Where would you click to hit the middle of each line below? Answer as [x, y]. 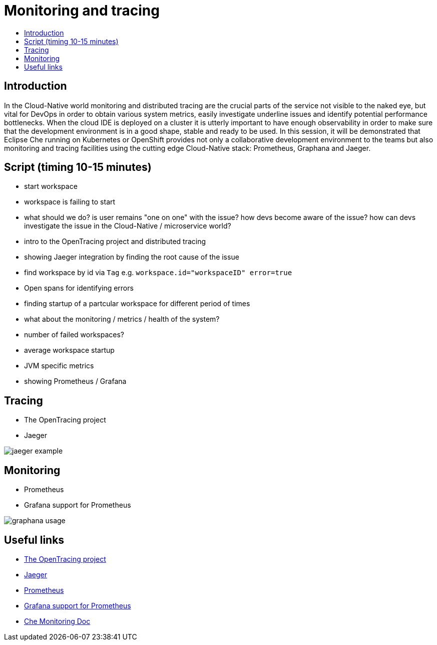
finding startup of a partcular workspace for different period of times [137, 304]
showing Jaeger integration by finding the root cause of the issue [132, 257]
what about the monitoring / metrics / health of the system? [122, 319]
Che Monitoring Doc [57, 621]
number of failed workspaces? [74, 335]
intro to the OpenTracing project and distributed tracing [115, 242]
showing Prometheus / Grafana [75, 381]
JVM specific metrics [59, 366]
